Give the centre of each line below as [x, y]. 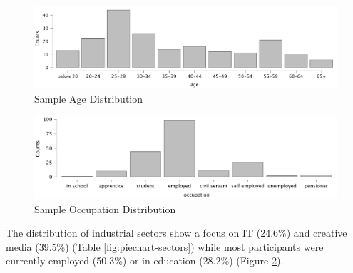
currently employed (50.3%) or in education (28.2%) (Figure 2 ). [145, 261]
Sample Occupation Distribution [105, 208]
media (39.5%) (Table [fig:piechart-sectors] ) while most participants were [165, 246]
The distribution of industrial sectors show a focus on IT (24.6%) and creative [176, 233]
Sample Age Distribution [88, 99]
